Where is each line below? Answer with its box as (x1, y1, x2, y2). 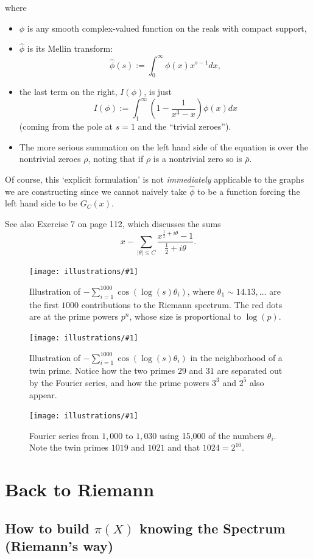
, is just (144, 85, 172, 98)
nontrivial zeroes (19, 152, 81, 165)
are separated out (217, 364, 283, 377)
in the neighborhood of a (190, 351, 283, 364)
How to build (5, 518, 90, 537)
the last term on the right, (19, 85, 118, 98)
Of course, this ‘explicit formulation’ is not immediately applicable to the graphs (5, 172, 304, 185)
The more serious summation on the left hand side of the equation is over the (19, 140, 308, 153)
